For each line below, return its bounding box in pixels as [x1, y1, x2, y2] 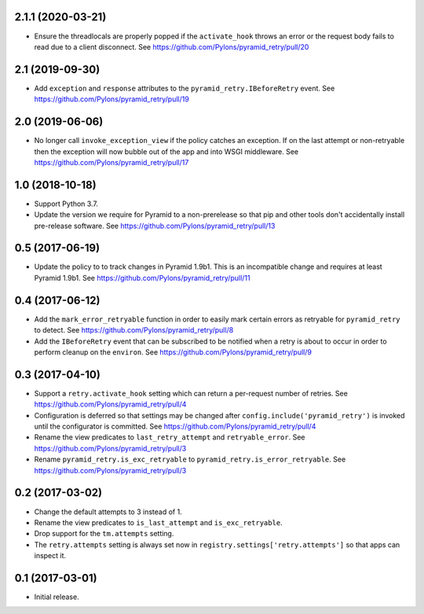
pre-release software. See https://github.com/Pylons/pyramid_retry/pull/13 [34, 221, 276, 230]
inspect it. [34, 551, 67, 561]
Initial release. [34, 592, 79, 601]
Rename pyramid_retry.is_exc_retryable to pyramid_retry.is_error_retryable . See [34, 454, 346, 464]
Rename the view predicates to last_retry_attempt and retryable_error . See [34, 432, 305, 442]
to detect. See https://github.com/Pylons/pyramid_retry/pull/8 [34, 325, 234, 335]
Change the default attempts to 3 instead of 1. [34, 507, 182, 517]
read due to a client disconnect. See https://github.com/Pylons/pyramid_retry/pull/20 [34, 42, 309, 51]
